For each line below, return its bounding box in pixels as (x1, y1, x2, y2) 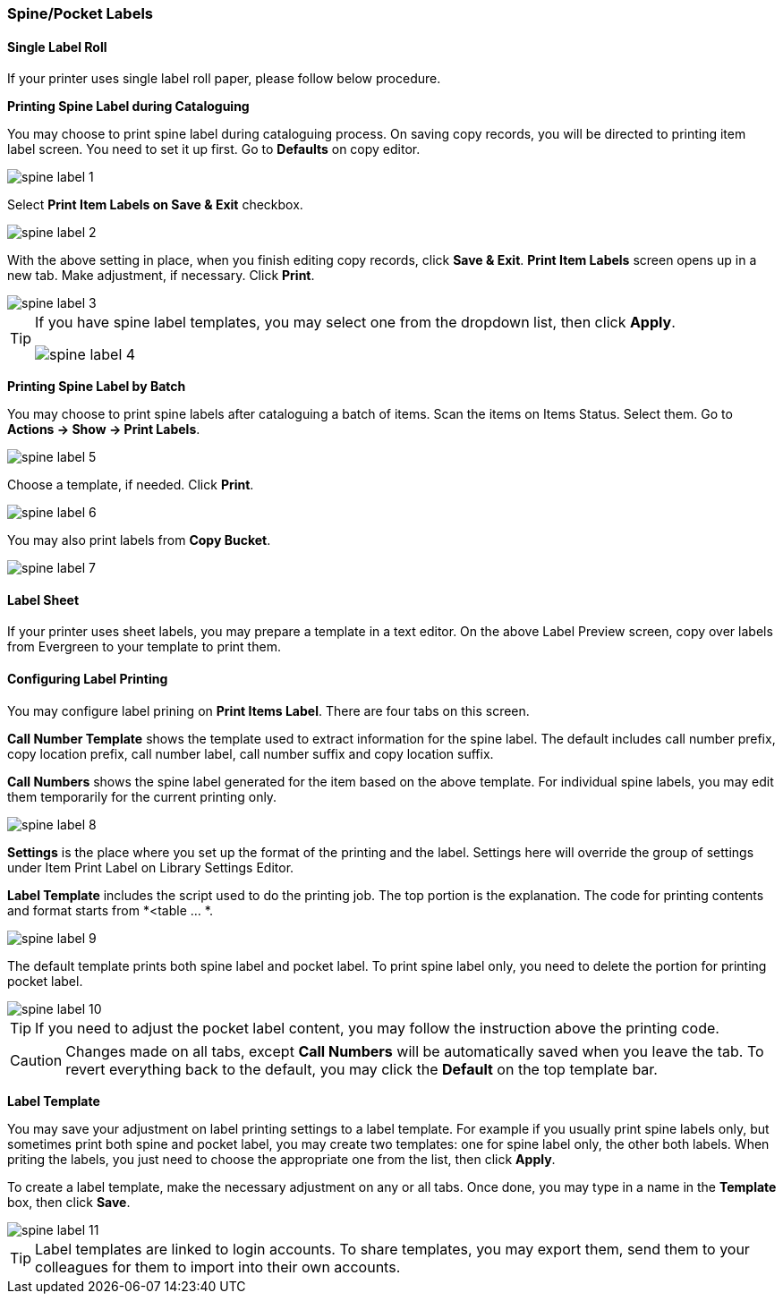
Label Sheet (7, 591, 80, 608)
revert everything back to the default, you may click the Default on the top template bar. (65, 1059, 658, 1078)
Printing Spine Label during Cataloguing (7, 98, 250, 115)
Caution (10, 1050, 63, 1069)
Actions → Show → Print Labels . (7, 421, 200, 438)
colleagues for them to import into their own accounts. (35, 1257, 401, 1276)
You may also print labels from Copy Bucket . (7, 532, 271, 548)
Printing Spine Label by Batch (7, 378, 186, 395)
